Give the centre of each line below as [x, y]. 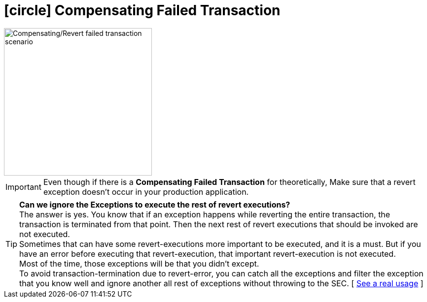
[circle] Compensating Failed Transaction [142, 10]
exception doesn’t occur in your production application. [146, 192]
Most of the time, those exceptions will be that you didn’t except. [139, 263]
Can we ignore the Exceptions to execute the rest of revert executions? [155, 204]
